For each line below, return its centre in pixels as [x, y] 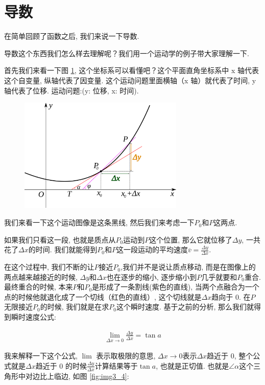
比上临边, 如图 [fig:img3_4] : [84, 376]
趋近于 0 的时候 [61, 365]
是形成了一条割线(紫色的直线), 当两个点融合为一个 [176, 287]
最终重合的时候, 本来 [39, 287]
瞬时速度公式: [33, 317]
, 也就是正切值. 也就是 [192, 365]
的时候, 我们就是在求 [75, 307]
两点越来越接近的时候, [41, 276]
